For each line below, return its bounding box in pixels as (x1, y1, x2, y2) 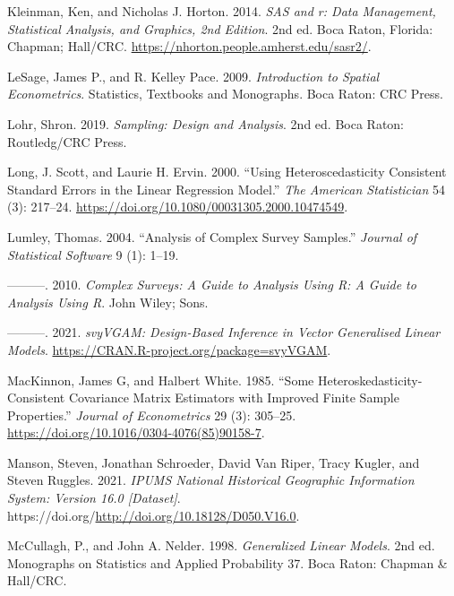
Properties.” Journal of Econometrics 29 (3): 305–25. (7, 405, 296, 424)
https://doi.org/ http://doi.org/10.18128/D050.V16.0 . (7, 505, 300, 524)
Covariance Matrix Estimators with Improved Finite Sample (68, 388, 399, 407)
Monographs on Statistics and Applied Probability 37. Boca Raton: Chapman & (7, 553, 448, 572)
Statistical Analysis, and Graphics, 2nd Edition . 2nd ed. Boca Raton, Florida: (7, 19, 433, 38)
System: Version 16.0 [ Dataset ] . (7, 488, 181, 507)
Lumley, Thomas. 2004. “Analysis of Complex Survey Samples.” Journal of (7, 227, 417, 246)
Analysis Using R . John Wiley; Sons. (7, 292, 209, 311)
